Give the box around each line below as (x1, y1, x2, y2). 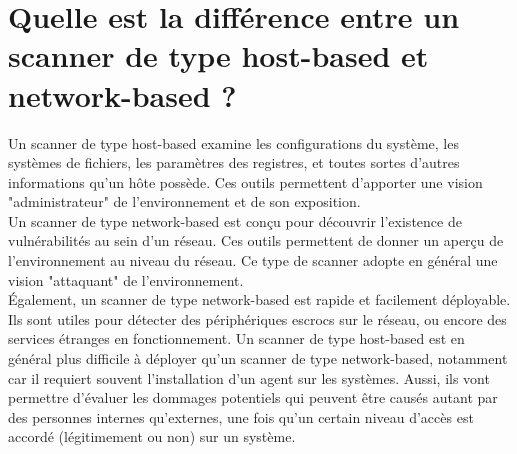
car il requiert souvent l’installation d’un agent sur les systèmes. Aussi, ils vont (8, 367, 490, 388)
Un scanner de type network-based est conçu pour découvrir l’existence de (8, 210, 462, 231)
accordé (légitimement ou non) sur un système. (8, 426, 296, 447)
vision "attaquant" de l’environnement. (8, 269, 244, 290)
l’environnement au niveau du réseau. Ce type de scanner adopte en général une (8, 250, 498, 271)
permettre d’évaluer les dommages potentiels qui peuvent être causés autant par (8, 387, 498, 408)
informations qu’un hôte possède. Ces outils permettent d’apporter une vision (8, 171, 483, 192)
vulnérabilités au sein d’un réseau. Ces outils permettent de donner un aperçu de (8, 230, 504, 251)
